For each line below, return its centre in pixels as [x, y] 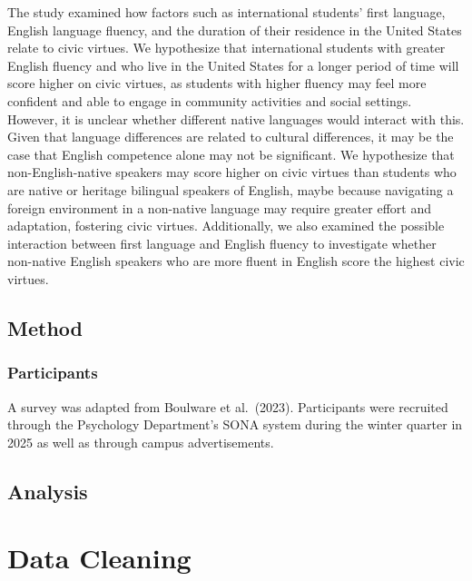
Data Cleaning [99, 558]
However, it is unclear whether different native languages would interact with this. [236, 118]
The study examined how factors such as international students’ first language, [226, 12]
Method [45, 327]
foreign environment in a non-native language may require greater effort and [219, 207]
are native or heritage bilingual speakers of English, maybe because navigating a [231, 189]
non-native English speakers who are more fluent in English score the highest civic [236, 261]
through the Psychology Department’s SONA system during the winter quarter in [235, 424]
